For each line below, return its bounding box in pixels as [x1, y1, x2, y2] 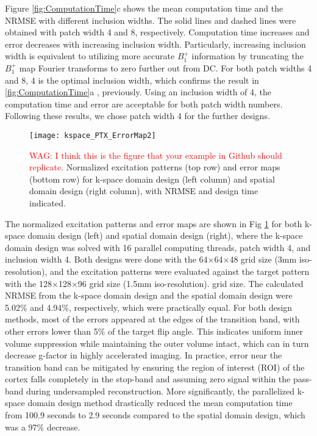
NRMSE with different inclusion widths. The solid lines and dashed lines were [5, 13, 296, 26]
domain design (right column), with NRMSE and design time [29, 184, 258, 197]
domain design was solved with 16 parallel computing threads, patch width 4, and [5, 241, 311, 253]
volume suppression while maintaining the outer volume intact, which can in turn [5, 336, 309, 349]
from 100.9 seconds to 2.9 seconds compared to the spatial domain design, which [5, 409, 305, 421]
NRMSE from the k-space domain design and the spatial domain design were [5, 289, 293, 302]
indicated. [29, 196, 66, 209]
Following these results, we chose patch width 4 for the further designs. [5, 109, 270, 122]
